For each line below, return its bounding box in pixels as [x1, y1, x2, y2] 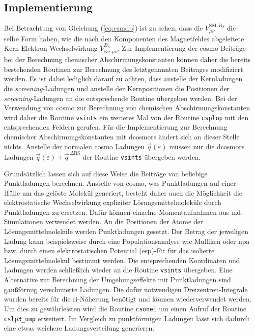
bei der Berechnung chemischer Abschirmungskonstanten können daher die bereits [4, 54, 251, 65]
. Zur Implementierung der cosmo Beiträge [117, 43, 246, 53]
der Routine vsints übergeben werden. [83, 151, 201, 162]
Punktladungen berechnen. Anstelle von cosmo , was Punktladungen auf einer [4, 178, 236, 188]
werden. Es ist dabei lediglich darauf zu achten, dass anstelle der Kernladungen [4, 73, 243, 84]
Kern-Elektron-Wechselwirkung [4, 43, 98, 53]
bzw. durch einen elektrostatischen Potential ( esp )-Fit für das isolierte [4, 245, 215, 256]
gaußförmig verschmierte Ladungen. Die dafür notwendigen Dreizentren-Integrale [4, 284, 248, 294]
